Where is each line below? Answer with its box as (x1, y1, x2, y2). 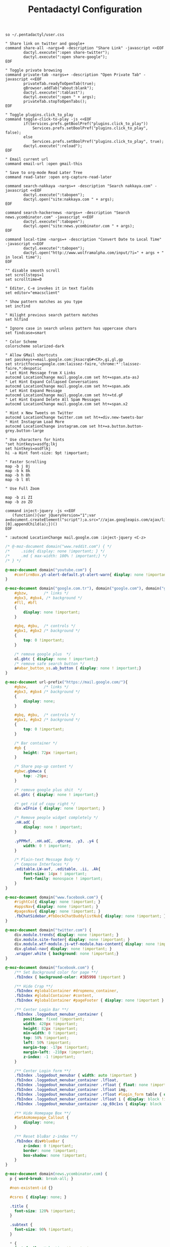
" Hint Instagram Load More (5, 420, 65, 425)
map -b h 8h (5, 473, 30, 478)
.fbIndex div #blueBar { (14, 1138, 65, 1144)
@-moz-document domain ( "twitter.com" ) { (5, 927, 92, 933)
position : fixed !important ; (23, 1016, 85, 1022)
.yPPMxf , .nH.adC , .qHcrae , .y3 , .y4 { (14, 838, 99, 844)
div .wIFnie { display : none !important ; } (14, 806, 105, 811)
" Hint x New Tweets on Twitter (5, 410, 73, 415)
